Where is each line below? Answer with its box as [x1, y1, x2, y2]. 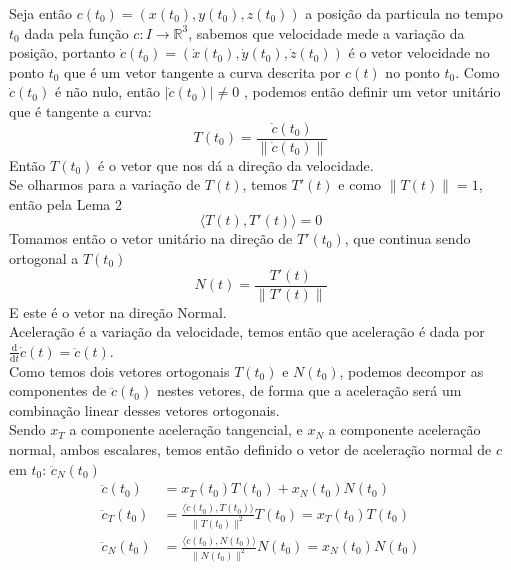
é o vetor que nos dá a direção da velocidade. [98, 154, 374, 175]
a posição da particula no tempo [305, 3, 503, 23]
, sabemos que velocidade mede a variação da [188, 22, 465, 43]
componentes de [9, 380, 107, 401]
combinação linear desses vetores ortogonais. [9, 399, 280, 420]
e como [338, 174, 382, 195]
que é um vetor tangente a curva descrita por [64, 61, 341, 82]
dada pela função [24, 22, 129, 43]
